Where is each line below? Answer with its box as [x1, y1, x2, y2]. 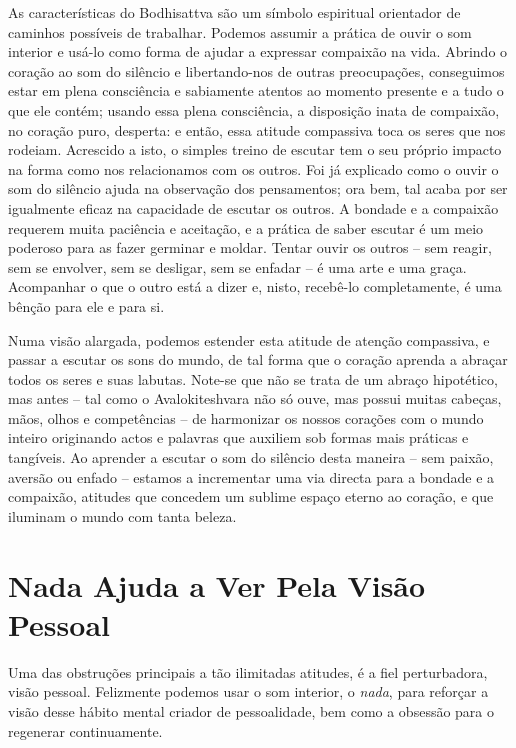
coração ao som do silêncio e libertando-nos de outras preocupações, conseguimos [8, 60, 505, 81]
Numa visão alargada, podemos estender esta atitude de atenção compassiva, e [8, 329, 490, 350]
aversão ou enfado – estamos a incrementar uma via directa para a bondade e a [8, 466, 495, 487]
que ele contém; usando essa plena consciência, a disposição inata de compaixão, [8, 99, 500, 120]
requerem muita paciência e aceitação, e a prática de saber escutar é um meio [8, 217, 484, 238]
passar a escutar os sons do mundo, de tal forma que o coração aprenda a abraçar [8, 349, 508, 370]
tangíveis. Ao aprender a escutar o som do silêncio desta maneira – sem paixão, [8, 447, 494, 468]
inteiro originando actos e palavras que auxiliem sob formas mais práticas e [8, 427, 469, 448]
